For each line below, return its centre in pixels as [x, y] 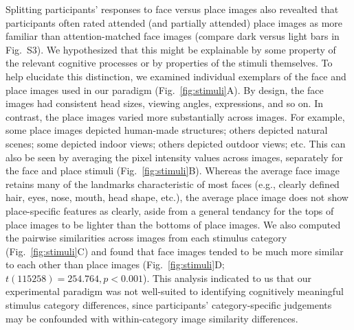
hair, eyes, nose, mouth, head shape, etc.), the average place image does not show [177, 197]
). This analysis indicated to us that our [227, 278]
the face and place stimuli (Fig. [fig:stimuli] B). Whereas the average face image [173, 170]
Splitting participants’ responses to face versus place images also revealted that [172, 9]
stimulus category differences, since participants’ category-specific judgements [169, 305]
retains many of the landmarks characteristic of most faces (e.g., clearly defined [173, 184]
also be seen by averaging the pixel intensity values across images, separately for [175, 157]
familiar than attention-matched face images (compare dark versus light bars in [173, 36]
